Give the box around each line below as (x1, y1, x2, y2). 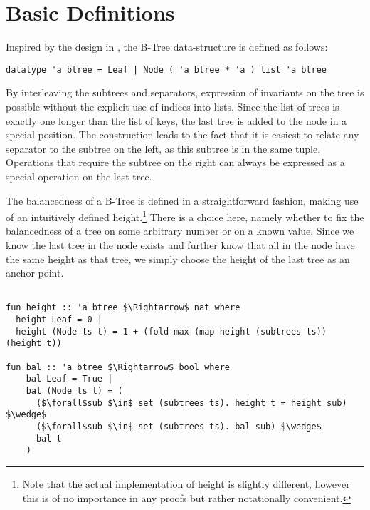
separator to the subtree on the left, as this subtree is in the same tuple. (6, 141, 321, 155)
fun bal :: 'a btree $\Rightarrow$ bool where (6, 362, 230, 372)
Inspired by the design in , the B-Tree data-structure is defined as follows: (6, 39, 328, 54)
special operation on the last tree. (6, 168, 152, 183)
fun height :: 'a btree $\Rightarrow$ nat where (6, 302, 240, 313)
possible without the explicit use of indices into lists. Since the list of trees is (6, 98, 339, 113)
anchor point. (6, 265, 64, 280)
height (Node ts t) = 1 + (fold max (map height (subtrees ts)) (16, 326, 327, 337)
